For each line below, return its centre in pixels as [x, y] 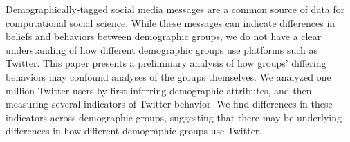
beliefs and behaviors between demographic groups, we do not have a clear [164, 36]
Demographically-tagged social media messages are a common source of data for [175, 9]
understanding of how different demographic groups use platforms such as [162, 49]
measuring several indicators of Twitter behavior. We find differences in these [169, 104]
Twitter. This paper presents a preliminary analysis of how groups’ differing [166, 63]
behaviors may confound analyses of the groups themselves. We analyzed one [168, 76]
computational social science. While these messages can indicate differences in [171, 22]
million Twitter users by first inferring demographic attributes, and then [159, 90]
